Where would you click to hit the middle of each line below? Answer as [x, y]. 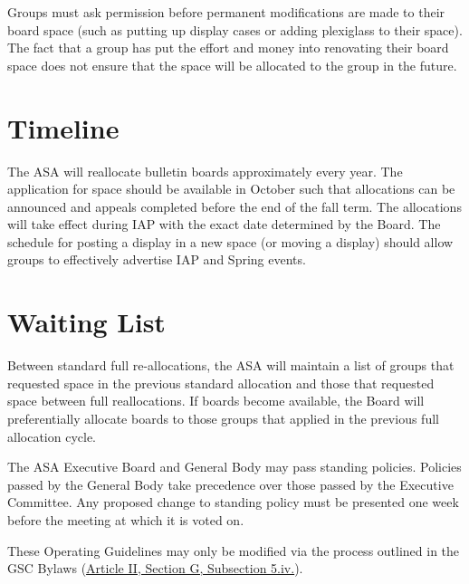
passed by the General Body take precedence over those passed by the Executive [230, 484]
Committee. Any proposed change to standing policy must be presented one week [233, 502]
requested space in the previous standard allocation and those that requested [221, 383]
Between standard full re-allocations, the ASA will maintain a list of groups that [231, 365]
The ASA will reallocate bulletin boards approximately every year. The [205, 171]
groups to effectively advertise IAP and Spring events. [157, 259]
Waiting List [86, 322]
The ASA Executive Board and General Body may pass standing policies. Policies [234, 467]
